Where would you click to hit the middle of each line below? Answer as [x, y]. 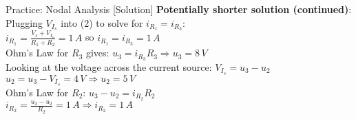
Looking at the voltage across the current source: [109, 66]
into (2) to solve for [102, 22]
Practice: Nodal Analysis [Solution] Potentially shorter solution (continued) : [179, 9]
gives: [97, 53]
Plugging [24, 22]
